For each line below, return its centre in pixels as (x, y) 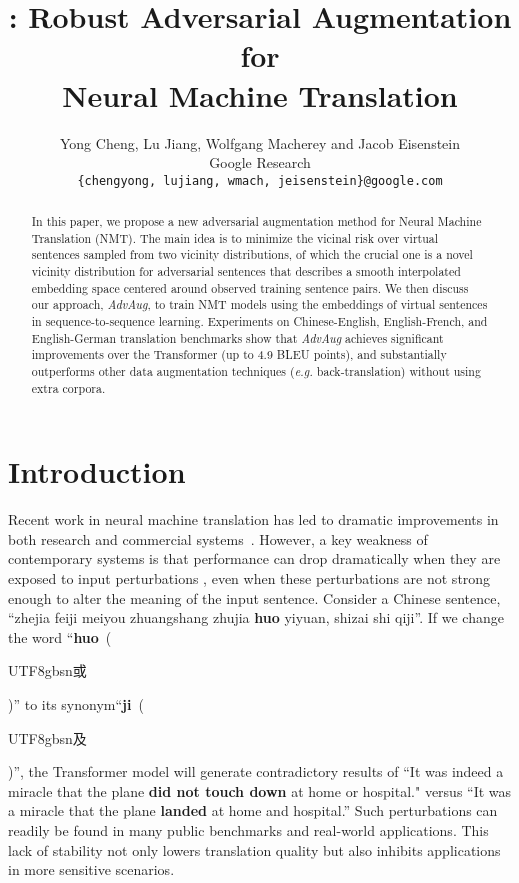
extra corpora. (68, 387)
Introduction (97, 471)
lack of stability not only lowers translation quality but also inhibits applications (254, 849)
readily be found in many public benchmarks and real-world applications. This (248, 830)
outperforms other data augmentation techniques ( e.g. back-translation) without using (256, 371)
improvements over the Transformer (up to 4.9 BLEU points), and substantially (239, 354)
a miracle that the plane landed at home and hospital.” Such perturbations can (253, 810)
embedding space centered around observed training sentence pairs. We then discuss (250, 287)
